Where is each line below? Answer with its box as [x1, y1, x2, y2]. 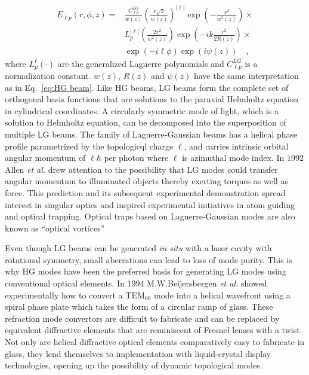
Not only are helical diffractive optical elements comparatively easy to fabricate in [5, 336, 305, 348]
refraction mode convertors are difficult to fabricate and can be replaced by [5, 312, 280, 324]
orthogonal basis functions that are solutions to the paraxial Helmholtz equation [5, 93, 299, 105]
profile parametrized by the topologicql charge [5, 139, 174, 152]
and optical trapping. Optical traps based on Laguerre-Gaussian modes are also [5, 210, 295, 222]
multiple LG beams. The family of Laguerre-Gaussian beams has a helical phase [5, 127, 298, 140]
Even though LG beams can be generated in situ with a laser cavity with [5, 242, 272, 254]
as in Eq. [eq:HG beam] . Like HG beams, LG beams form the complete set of [5, 81, 289, 93]
